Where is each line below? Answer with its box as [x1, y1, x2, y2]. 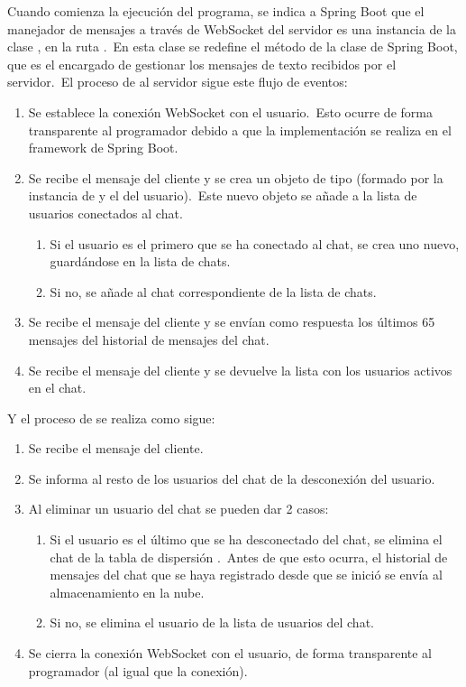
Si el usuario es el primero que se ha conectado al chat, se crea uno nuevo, [50, 234, 460, 253]
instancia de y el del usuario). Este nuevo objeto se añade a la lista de [28, 186, 417, 205]
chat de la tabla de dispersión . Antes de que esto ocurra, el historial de [50, 547, 448, 566]
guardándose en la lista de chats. [50, 252, 231, 271]
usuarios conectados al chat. [28, 203, 183, 222]
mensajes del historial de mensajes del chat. [28, 330, 270, 348]
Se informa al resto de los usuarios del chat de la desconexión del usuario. [28, 469, 435, 487]
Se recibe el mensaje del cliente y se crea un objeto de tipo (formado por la [28, 168, 443, 187]
